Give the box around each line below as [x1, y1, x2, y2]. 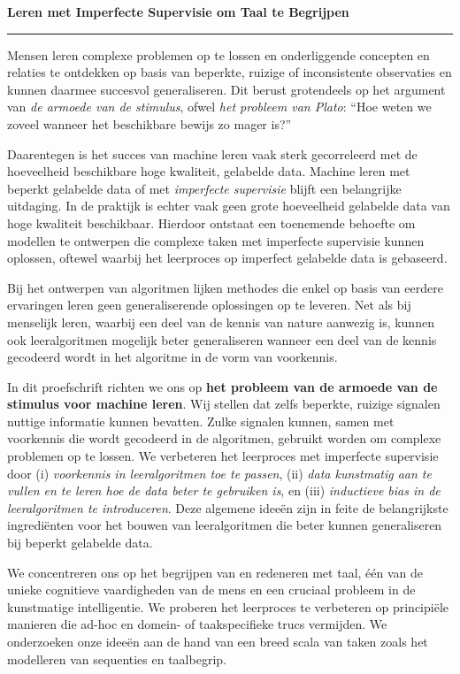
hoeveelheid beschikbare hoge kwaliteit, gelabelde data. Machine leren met [7, 162, 410, 180]
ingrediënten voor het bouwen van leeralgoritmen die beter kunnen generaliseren [7, 516, 442, 534]
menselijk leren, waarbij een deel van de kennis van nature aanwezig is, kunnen [7, 312, 434, 331]
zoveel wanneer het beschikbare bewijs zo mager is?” [7, 114, 292, 133]
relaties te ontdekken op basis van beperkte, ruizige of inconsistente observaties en [7, 63, 452, 81]
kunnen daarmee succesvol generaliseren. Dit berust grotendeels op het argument [7, 80, 446, 98]
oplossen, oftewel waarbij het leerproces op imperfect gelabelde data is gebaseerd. [7, 249, 448, 267]
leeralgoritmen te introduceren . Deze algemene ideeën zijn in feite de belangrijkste [7, 498, 448, 517]
